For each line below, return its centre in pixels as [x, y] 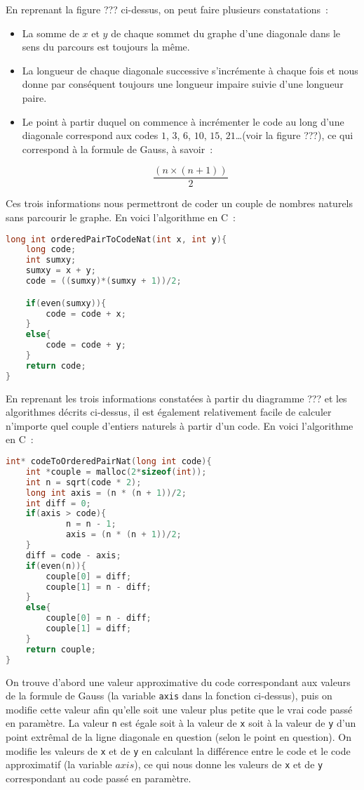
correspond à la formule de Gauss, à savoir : [117, 149]
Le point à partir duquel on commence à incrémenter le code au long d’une [183, 121]
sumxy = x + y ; [61, 271]
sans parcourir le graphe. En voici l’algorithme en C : [121, 217]
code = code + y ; [86, 345]
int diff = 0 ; [58, 503]
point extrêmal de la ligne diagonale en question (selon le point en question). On [179, 737]
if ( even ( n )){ [56, 566]
